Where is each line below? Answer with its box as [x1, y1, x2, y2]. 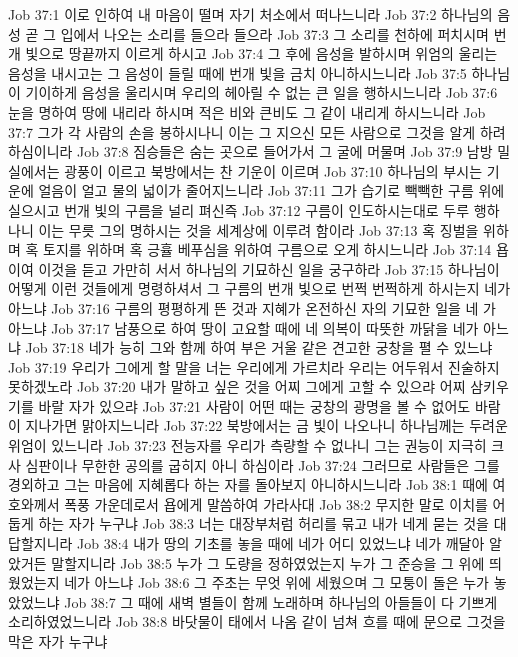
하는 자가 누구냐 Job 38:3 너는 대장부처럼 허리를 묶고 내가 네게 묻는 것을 [38, 513, 489, 534]
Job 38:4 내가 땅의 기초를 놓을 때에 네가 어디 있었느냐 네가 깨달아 [77, 533, 485, 554]
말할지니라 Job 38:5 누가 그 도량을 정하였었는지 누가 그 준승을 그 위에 [51, 552, 485, 573]
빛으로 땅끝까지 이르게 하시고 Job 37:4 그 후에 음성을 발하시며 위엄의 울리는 [25, 43, 498, 64]
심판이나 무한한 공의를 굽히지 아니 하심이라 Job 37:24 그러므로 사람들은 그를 [25, 454, 500, 475]
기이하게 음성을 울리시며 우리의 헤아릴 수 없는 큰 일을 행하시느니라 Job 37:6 [25, 82, 498, 103]
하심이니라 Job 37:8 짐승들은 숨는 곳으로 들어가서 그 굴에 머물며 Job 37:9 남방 [8, 141, 493, 162]
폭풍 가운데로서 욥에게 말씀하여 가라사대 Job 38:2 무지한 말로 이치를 [64, 493, 488, 514]
